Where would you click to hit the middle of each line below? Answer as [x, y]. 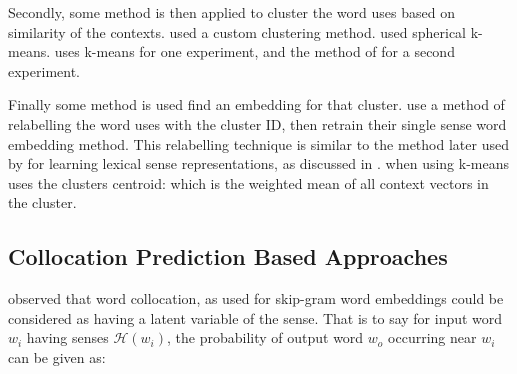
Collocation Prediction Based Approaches [228, 256]
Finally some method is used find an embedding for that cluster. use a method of [256, 104]
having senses [67, 337]
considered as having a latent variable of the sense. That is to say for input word [255, 317]
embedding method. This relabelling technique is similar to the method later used [258, 143]
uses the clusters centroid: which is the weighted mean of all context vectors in [248, 182]
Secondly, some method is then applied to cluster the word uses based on [231, 12]
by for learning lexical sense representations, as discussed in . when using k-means [259, 163]
